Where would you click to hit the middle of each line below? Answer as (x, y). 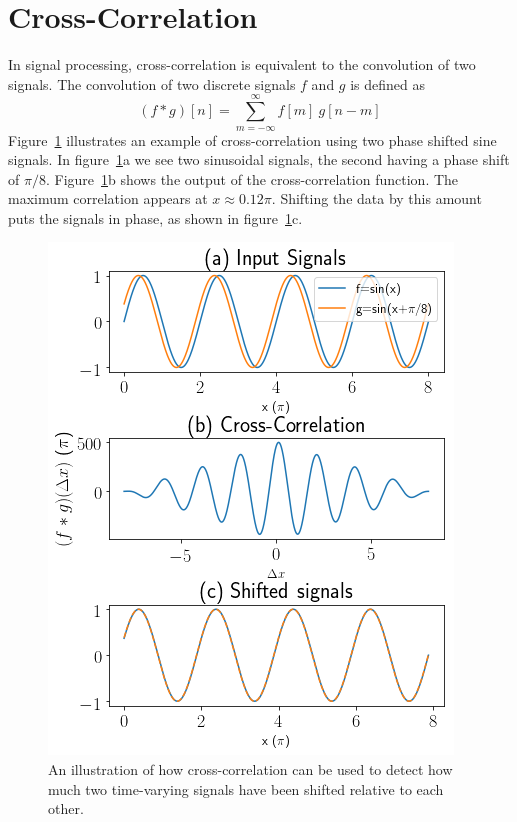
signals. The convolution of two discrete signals (152, 83)
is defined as (388, 83)
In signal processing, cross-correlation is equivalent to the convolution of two (242, 64)
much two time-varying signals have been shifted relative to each (246, 788)
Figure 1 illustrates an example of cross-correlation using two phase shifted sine (252, 139)
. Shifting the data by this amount (376, 198)
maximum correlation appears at (108, 198)
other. (66, 808)
